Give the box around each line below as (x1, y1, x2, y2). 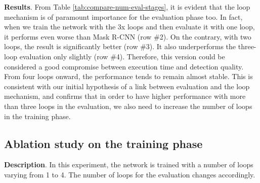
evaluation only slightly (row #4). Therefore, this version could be (19, 51, 225, 61)
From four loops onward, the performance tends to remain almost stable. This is (4, 71, 253, 82)
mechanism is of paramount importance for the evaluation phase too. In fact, (4, 11, 243, 22)
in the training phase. (4, 111, 71, 121)
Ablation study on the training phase (4, 135, 203, 151)
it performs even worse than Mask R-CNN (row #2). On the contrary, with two (4, 31, 251, 42)
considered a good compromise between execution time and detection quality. (4, 61, 244, 71)
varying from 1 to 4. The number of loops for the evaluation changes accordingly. (4, 169, 255, 179)
